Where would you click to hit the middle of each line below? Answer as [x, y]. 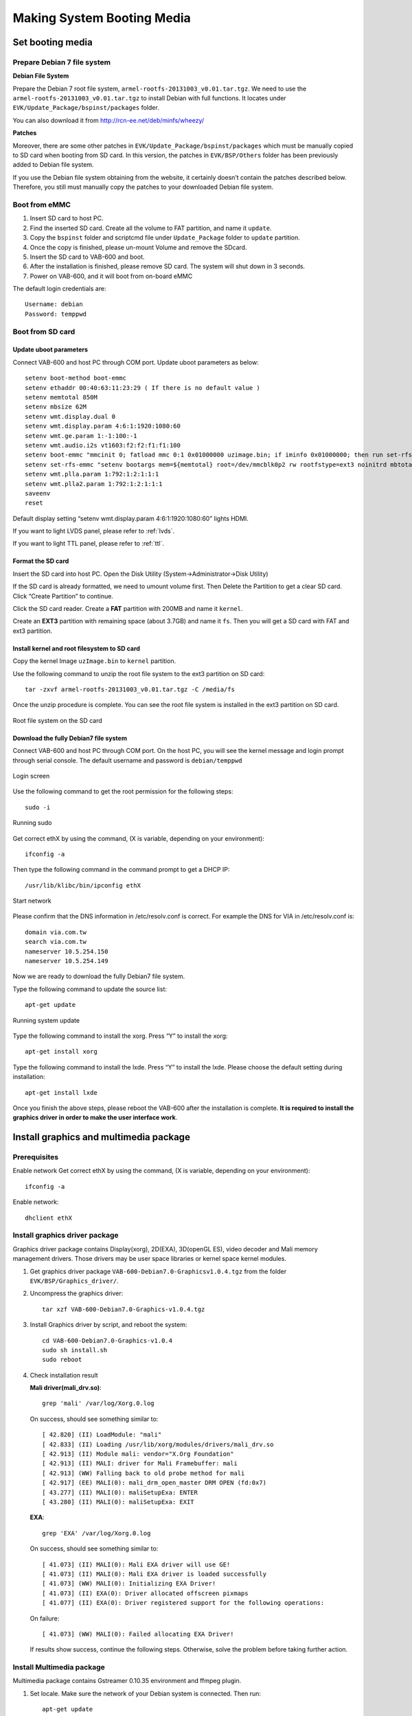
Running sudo [32, 823]
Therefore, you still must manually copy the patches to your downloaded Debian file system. [143, 187]
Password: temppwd [56, 314]
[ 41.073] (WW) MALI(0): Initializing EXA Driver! [129, 1584]
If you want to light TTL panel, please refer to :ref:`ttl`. [89, 544]
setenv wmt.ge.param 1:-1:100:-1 [81, 436]
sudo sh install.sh [75, 1350]
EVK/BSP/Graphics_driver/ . [75, 1281]
